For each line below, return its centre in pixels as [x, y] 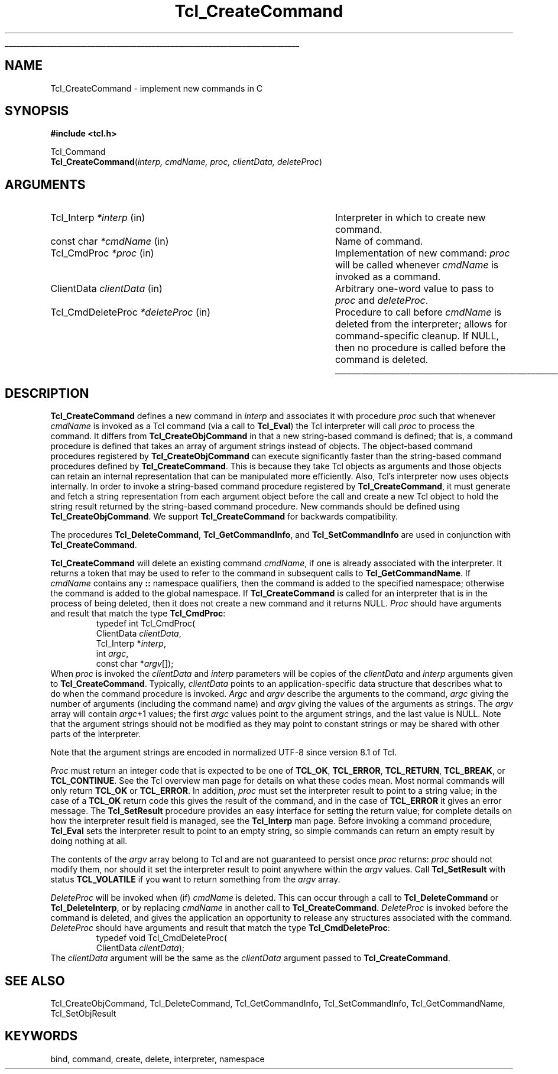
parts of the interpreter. [96, 734]
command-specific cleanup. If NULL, [417, 336]
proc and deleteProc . [382, 301]
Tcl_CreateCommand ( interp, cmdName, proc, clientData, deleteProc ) [186, 162]
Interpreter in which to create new [410, 218]
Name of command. [379, 241]
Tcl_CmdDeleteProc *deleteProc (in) [130, 312]
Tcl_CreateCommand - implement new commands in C [157, 88]
